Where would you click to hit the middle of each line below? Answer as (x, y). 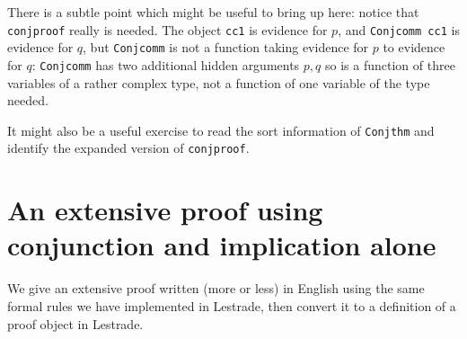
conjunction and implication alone (222, 245)
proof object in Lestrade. (75, 323)
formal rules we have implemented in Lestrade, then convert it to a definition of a (232, 305)
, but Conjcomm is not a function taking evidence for (226, 47)
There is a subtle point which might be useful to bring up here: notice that (213, 12)
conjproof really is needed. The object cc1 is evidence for (167, 29)
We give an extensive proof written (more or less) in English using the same (216, 288)
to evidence (414, 47)
